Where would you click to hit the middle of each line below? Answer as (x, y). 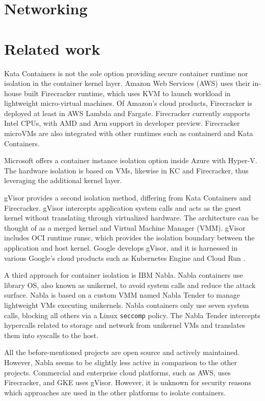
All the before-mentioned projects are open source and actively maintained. (122, 352)
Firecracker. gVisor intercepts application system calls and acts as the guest (123, 207)
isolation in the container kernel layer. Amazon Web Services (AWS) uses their (127, 83)
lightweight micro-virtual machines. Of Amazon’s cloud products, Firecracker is (128, 103)
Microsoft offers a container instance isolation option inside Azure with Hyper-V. (131, 160)
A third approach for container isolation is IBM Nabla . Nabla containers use (124, 275)
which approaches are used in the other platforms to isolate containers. (115, 392)
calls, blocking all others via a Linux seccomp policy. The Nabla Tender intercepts (132, 315)
